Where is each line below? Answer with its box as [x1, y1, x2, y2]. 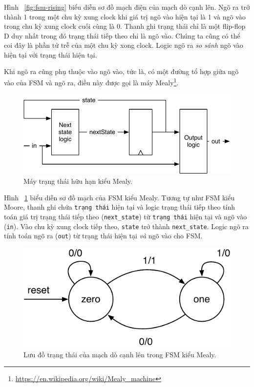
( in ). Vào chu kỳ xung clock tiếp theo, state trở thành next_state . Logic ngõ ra [4, 221, 249, 231]
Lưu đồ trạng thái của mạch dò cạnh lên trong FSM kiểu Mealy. [23, 349, 216, 360]
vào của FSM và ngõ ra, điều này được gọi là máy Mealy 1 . [4, 76, 179, 87]
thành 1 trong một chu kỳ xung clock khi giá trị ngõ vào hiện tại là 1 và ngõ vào [4, 11, 246, 21]
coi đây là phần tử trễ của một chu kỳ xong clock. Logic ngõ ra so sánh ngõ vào [4, 40, 243, 50]
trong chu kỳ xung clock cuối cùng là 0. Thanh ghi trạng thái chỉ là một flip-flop [4, 21, 246, 31]
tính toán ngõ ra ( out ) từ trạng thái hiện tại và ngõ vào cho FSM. [4, 231, 203, 241]
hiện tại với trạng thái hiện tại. [4, 49, 97, 59]
